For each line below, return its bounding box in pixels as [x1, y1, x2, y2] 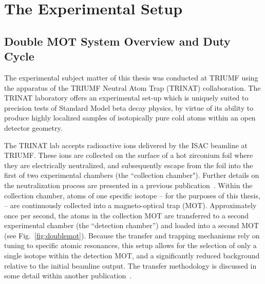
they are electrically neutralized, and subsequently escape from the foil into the [4, 159, 253, 170]
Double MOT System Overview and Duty [4, 33, 231, 49]
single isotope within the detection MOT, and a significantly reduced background [4, 250, 260, 261]
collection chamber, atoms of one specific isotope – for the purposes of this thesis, [4, 190, 260, 200]
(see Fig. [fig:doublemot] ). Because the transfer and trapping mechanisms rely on [4, 230, 260, 240]
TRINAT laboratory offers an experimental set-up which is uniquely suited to [4, 92, 249, 103]
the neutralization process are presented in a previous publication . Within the [4, 179, 253, 190]
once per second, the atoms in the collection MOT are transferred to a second [4, 210, 249, 220]
